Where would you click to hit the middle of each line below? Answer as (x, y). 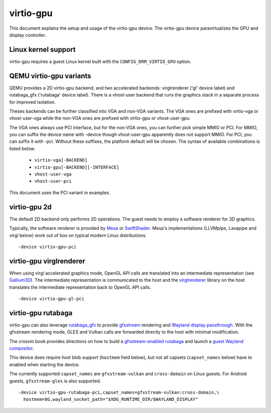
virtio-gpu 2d (31, 207)
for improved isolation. (33, 102)
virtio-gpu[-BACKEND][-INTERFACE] (77, 167)
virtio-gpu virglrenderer (47, 261)
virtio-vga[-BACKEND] (61, 160)
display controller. (28, 35)
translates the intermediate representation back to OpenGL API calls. (80, 287)
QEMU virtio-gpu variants (50, 76)
